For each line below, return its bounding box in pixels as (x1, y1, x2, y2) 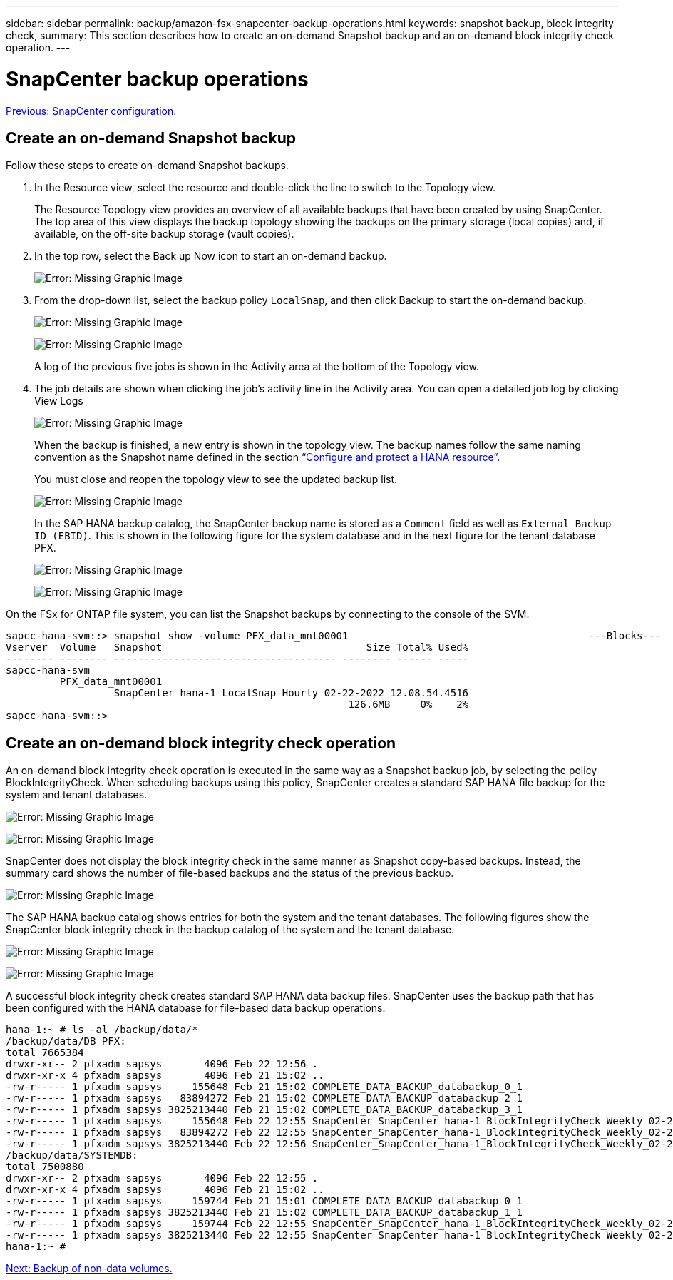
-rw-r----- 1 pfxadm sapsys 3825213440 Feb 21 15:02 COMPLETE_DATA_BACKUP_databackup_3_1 (6, 1104, 523, 1116)
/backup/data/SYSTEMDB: (6, 1149, 138, 1162)
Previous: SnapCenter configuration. (6, 104, 177, 117)
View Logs (34, 395, 83, 407)
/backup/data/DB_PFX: (6, 1035, 126, 1047)
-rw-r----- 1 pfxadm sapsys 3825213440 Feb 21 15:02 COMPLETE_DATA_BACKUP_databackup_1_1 (6, 1207, 523, 1219)
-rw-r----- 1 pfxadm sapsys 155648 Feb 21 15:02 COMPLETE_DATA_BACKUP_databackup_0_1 (6, 1081, 523, 1093)
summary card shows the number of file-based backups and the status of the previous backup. (6, 867, 454, 880)
